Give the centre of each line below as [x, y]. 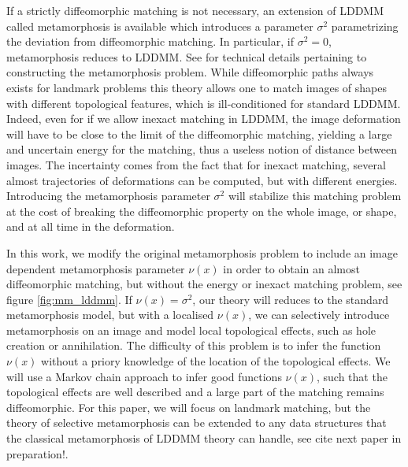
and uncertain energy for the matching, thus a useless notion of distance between [202, 149]
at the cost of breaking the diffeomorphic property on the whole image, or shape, [202, 211]
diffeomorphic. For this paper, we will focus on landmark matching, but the [189, 407]
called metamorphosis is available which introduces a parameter [160, 26]
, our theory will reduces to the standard [291, 299]
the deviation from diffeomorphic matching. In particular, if [150, 41]
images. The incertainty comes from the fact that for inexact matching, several [196, 164]
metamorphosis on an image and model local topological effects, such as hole [191, 330]
